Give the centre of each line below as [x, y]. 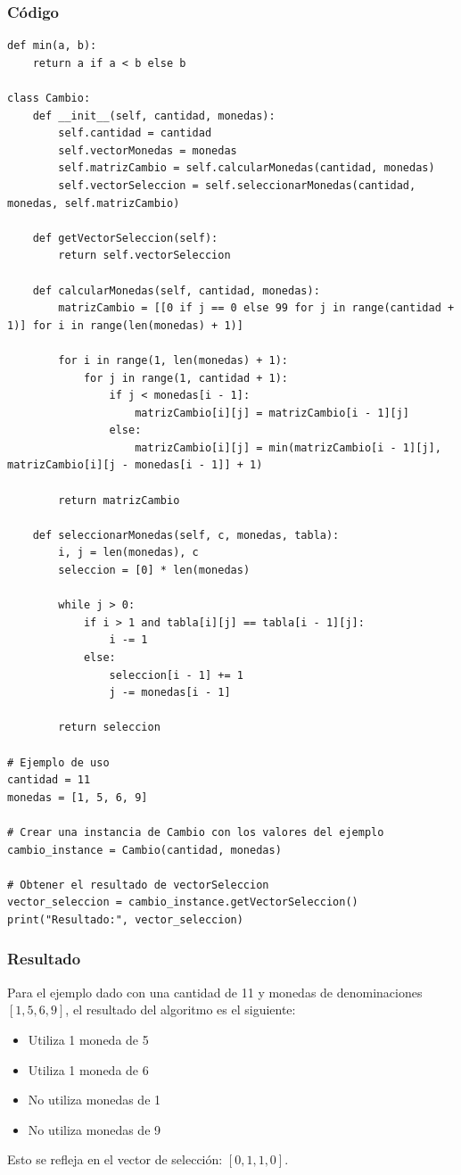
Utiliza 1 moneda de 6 [88, 1069]
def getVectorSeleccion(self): [125, 238]
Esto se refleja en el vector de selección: [115, 1159]
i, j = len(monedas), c [128, 553]
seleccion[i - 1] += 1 [176, 675]
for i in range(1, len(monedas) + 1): [173, 360]
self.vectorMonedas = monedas [148, 150]
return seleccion [109, 728]
